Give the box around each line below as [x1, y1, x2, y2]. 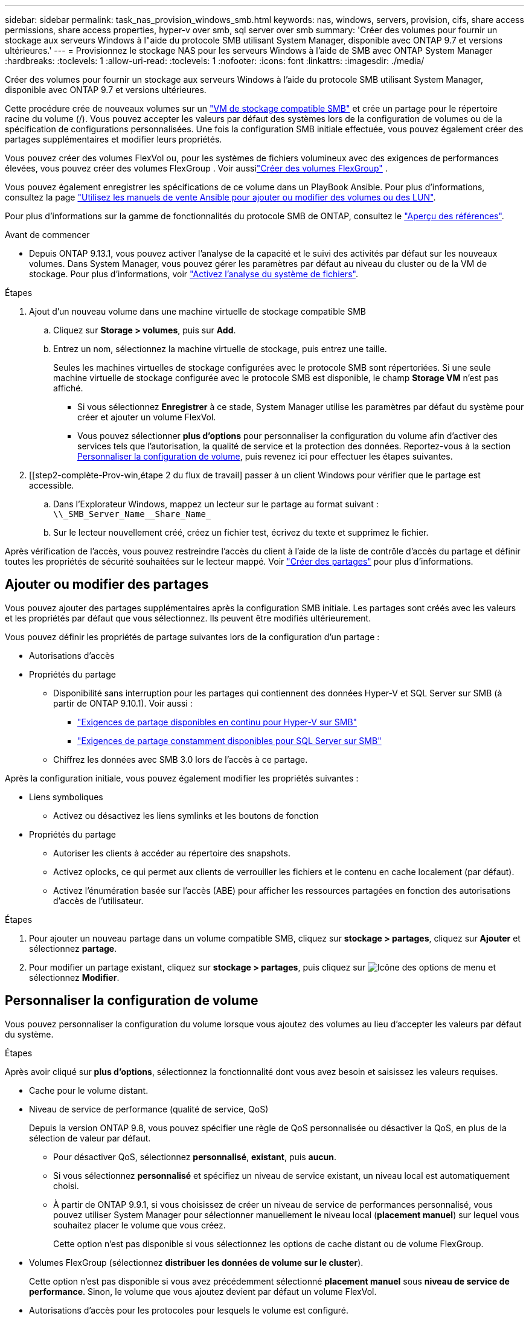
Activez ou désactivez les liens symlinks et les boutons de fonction [53, 810, 319, 821]
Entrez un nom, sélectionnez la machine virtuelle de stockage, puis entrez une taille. [53, 344, 387, 354]
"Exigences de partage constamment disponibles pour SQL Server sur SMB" [77, 735, 382, 746]
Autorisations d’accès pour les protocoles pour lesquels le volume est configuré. [29, 1305, 349, 1315]
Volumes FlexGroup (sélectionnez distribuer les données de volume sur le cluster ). [29, 1257, 364, 1268]
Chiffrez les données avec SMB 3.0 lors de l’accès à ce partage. [53, 754, 308, 765]
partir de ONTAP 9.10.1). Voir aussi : [53, 698, 193, 708]
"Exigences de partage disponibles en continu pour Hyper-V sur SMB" [77, 716, 357, 727]
